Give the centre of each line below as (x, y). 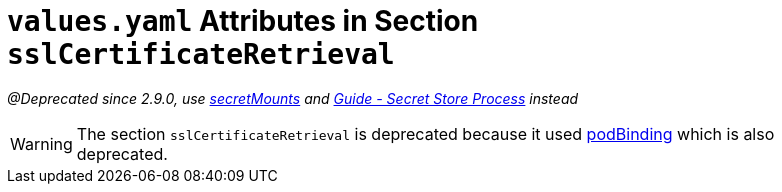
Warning (41, 143)
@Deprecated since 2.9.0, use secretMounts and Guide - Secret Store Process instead (293, 98)
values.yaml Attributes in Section (243, 21)
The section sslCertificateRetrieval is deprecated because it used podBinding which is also (425, 133)
